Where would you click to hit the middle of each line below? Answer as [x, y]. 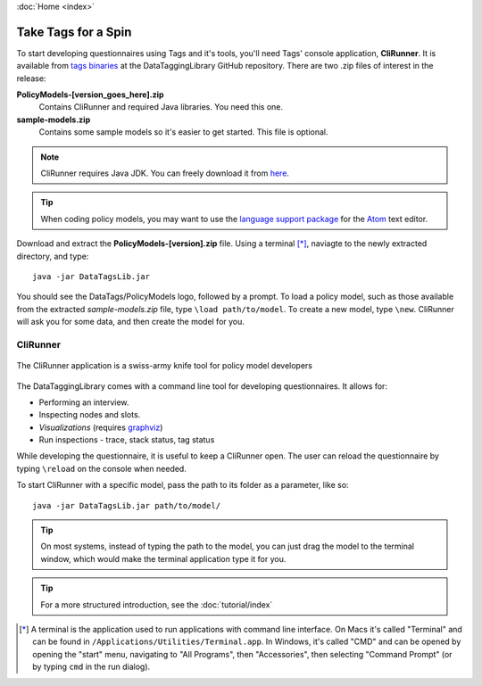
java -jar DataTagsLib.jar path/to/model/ [127, 505]
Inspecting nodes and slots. [90, 415]
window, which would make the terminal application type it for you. [163, 558]
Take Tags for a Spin [74, 32]
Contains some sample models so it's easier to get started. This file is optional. [184, 132]
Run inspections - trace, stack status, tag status [127, 440]
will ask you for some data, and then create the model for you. [131, 322]
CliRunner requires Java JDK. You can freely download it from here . [165, 173]
